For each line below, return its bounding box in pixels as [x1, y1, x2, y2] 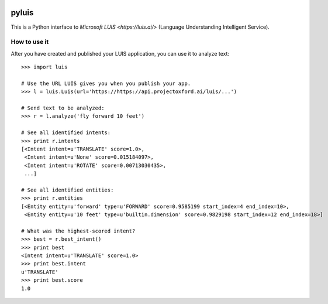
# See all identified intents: [21, 129, 111, 136]
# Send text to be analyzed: [21, 105, 105, 111]
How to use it [11, 38, 49, 46]
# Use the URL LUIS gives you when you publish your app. [21, 80, 191, 87]
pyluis [11, 8, 34, 18]
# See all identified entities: [21, 186, 114, 193]
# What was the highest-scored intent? [21, 227, 136, 234]
